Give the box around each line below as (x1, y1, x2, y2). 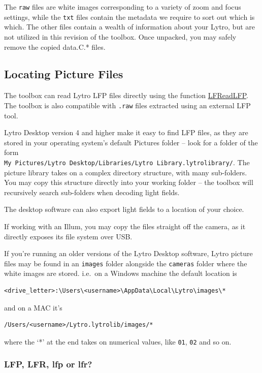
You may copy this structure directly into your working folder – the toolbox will (4, 177, 253, 188)
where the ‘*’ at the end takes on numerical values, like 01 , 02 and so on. (4, 336, 232, 347)
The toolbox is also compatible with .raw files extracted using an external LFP (4, 100, 251, 110)
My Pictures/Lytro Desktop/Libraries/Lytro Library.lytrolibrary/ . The (4, 157, 250, 167)
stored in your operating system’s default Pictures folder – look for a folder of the (4, 137, 258, 147)
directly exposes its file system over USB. (4, 231, 133, 241)
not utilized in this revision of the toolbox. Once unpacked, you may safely (4, 31, 237, 42)
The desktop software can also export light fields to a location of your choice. (4, 204, 244, 214)
